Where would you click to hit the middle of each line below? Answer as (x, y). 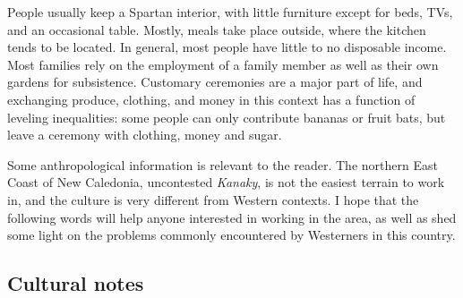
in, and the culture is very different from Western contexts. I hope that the (213, 199)
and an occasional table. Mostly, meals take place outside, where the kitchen (217, 29)
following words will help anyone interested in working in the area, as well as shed (232, 217)
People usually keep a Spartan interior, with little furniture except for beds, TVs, (230, 12)
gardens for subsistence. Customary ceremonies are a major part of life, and (215, 82)
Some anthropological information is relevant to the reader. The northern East (223, 164)
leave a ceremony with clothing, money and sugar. (145, 135)
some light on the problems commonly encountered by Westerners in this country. (231, 235)
